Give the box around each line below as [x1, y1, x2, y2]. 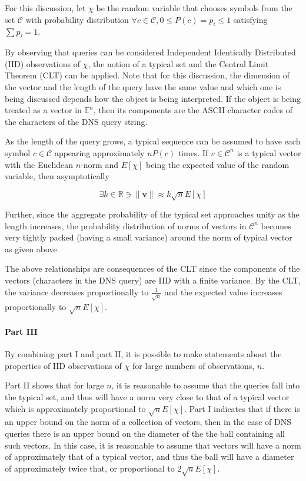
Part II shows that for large [5, 379, 104, 391]
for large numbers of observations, [132, 359, 255, 371]
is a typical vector [237, 146, 301, 159]
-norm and [81, 158, 118, 170]
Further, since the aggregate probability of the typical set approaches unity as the [5, 208, 300, 220]
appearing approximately [54, 146, 145, 159]
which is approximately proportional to [5, 402, 146, 414]
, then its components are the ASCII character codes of [93, 104, 292, 116]
